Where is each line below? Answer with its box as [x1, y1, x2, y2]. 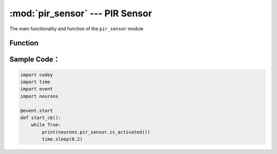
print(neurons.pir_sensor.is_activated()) [42, 129, 151, 135]
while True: [31, 122, 62, 128]
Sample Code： [9, 55, 60, 64]
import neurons [20, 93, 58, 99]
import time [20, 79, 51, 84]
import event [20, 86, 53, 92]
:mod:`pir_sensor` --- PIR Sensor [9, 8, 152, 19]
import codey [20, 72, 53, 78]
